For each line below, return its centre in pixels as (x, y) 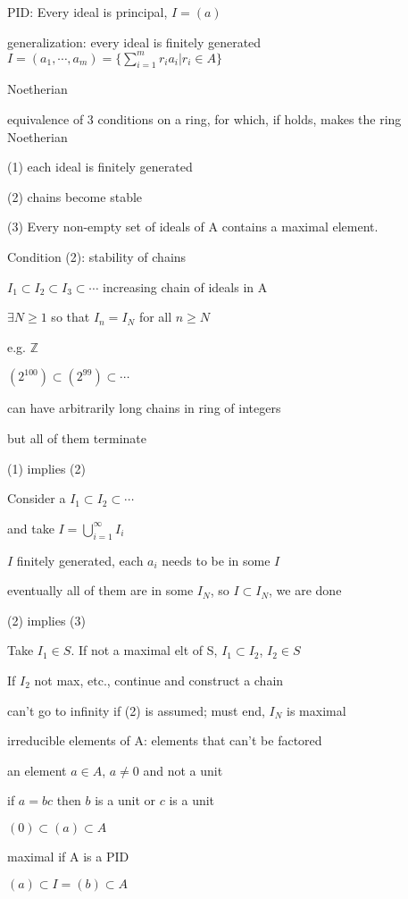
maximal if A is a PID (68, 856)
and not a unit (183, 770)
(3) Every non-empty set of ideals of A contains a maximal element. (193, 227)
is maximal (316, 710)
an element (37, 770)
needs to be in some (216, 560)
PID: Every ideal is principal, (87, 12)
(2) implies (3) (46, 620)
